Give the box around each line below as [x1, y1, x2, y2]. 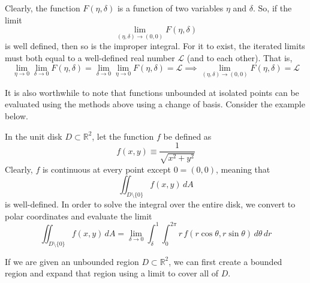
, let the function [92, 130, 154, 142]
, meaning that [216, 162, 270, 175]
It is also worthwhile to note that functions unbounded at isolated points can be [5, 86, 299, 98]
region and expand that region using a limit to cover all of [5, 267, 219, 279]
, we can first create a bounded [168, 255, 282, 267]
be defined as [163, 130, 212, 142]
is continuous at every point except [42, 162, 171, 175]
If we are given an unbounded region [5, 255, 139, 267]
